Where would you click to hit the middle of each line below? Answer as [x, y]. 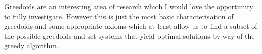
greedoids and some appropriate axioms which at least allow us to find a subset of [131, 26]
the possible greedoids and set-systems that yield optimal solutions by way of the [129, 36]
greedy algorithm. [31, 46]
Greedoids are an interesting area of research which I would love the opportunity [129, 6]
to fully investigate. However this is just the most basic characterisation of [119, 16]
